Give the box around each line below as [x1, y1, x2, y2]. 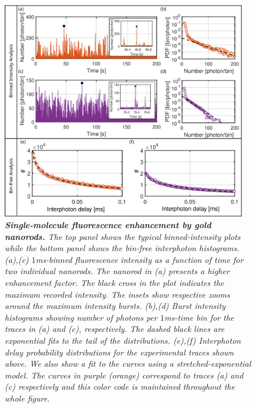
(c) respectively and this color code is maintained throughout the [5, 380, 235, 393]
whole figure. [5, 392, 50, 404]
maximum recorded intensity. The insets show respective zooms [5, 288, 230, 300]
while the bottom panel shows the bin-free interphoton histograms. [5, 242, 240, 254]
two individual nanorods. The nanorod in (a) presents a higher [5, 265, 230, 277]
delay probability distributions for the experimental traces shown [5, 346, 234, 358]
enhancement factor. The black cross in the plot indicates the [5, 277, 224, 289]
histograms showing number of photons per [5, 311, 158, 323]
